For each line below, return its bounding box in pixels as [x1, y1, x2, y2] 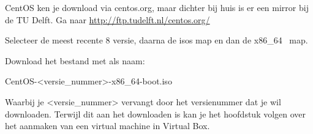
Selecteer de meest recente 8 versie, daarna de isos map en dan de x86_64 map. [5, 34, 308, 47]
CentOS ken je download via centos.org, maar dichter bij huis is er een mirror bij [5, 1, 309, 13]
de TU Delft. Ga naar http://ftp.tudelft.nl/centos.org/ [5, 13, 210, 26]
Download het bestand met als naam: [5, 54, 145, 67]
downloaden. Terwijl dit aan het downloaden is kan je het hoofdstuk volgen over [5, 107, 306, 120]
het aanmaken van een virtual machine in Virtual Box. [5, 119, 210, 132]
